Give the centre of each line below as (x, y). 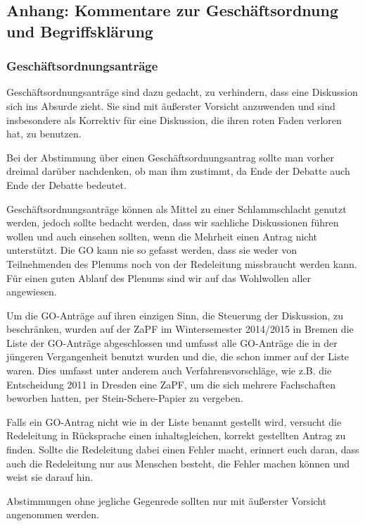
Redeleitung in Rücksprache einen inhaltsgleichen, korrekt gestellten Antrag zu (176, 435)
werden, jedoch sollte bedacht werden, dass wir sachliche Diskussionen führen (173, 222)
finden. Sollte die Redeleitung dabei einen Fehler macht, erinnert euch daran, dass (183, 449)
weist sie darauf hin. (50, 477)
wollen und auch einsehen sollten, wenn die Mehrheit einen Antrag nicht (162, 236)
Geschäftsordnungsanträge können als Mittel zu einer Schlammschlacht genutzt (177, 208)
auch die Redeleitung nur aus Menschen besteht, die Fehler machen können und (178, 463)
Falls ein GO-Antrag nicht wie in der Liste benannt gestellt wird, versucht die (174, 421)
